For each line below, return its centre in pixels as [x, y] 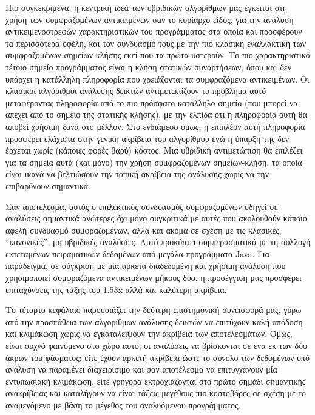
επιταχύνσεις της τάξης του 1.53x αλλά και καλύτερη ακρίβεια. [116, 289]
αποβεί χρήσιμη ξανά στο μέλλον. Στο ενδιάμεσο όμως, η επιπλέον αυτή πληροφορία [155, 126]
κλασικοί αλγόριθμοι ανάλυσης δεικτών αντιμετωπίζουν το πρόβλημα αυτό [136, 91]
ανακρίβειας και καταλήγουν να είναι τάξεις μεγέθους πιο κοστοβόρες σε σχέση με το [156, 393]
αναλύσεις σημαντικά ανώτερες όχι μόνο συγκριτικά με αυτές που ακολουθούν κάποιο [156, 218]
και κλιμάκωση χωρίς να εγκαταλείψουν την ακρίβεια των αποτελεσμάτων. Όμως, [149, 333]
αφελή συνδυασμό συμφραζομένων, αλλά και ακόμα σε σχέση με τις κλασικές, [144, 230]
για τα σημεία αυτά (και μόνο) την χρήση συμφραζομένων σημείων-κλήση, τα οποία [154, 162]
